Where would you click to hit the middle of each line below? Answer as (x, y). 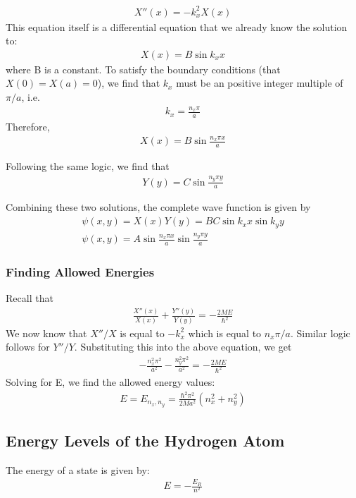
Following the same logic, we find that (88, 166)
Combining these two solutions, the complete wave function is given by (158, 207)
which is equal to (225, 333)
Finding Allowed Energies (80, 272)
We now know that (46, 333)
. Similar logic (320, 333)
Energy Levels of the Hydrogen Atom (145, 440)
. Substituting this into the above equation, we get (183, 347)
